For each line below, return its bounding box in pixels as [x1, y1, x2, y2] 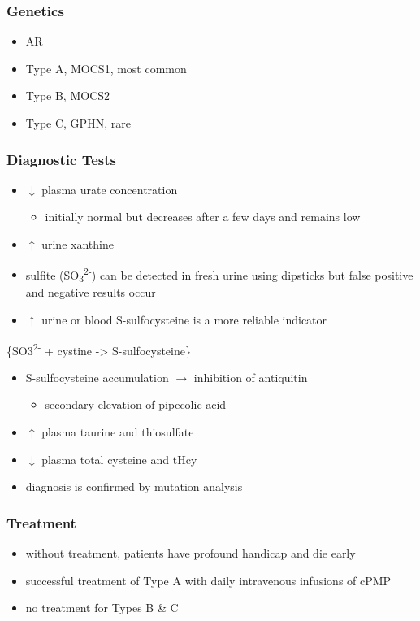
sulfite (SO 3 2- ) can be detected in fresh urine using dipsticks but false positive [25, 263, 414, 285]
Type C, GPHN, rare [25, 115, 131, 131]
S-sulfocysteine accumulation [25, 368, 169, 385]
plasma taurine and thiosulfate [41, 423, 194, 440]
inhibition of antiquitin [193, 368, 308, 385]
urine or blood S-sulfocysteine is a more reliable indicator [41, 310, 327, 328]
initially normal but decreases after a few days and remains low [45, 208, 361, 225]
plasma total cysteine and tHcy [41, 450, 197, 467]
